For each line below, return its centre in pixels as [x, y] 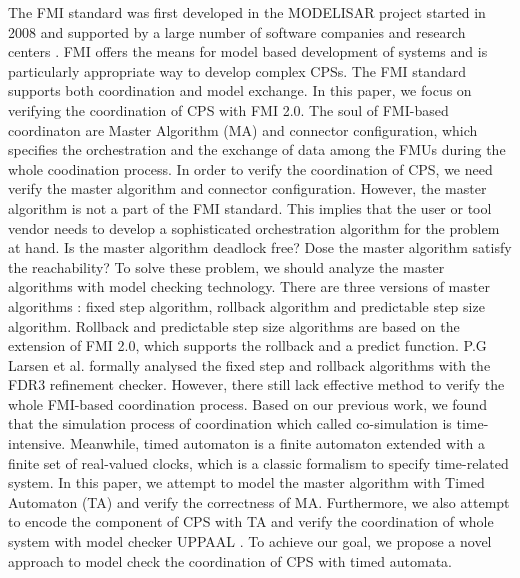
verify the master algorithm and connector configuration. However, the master [247, 188]
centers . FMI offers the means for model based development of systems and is [248, 51]
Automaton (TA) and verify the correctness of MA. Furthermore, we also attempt [259, 501]
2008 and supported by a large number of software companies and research [237, 31]
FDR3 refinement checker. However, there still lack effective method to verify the [256, 384]
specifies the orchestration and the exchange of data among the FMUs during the [257, 149]
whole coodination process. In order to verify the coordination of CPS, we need [250, 168]
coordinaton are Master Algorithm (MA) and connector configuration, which [243, 129]
